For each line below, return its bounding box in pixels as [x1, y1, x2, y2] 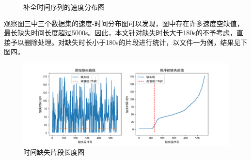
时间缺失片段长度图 [23, 147, 84, 157]
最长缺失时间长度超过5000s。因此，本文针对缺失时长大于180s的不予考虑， [4, 28, 237, 38]
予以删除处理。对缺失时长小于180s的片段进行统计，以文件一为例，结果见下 [10, 37, 248, 47]
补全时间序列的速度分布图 [23, 2, 105, 12]
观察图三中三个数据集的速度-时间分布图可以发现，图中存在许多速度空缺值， [4, 18, 244, 28]
